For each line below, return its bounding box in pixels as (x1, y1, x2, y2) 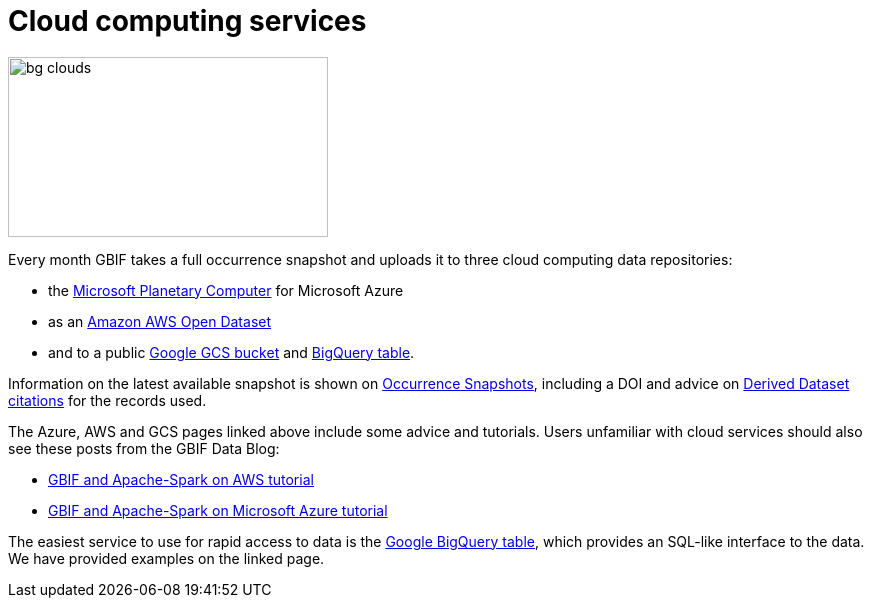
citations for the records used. (8, 391, 207, 409)
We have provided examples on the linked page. (8, 549, 325, 567)
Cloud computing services (8, 4, 367, 38)
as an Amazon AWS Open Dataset (48, 312, 272, 330)
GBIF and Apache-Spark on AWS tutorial (48, 470, 314, 488)
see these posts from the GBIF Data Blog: (8, 439, 280, 457)
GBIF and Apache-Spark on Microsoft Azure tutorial (48, 501, 388, 519)
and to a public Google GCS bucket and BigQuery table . (48, 343, 415, 361)
